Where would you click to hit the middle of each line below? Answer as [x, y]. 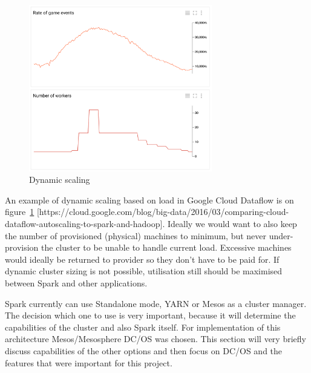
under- [281, 235]
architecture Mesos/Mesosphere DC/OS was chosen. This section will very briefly [155, 339]
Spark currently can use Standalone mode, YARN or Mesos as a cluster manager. [156, 303]
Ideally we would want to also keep [232, 223]
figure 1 [20, 212]
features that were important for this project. [89, 362]
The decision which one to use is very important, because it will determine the [150, 315]
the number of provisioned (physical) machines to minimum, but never [136, 235]
